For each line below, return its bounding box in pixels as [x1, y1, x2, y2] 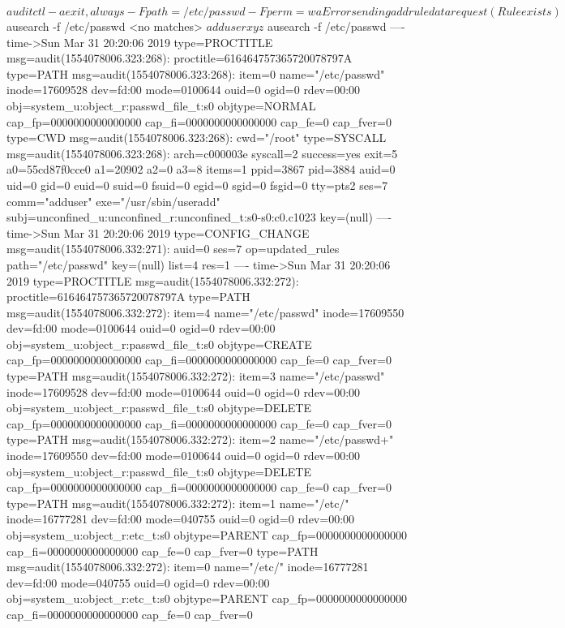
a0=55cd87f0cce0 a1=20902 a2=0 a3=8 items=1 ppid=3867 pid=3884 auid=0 [6, 161, 396, 178]
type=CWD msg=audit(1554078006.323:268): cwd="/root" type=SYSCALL [6, 129, 387, 146]
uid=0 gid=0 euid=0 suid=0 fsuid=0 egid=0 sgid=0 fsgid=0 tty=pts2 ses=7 [6, 176, 388, 193]
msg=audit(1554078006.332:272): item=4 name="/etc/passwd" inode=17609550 [6, 303, 404, 320]
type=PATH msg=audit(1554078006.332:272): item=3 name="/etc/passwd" [6, 368, 385, 385]
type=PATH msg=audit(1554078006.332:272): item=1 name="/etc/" [6, 494, 349, 511]
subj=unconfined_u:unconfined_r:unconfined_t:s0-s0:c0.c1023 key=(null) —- [6, 209, 392, 226]
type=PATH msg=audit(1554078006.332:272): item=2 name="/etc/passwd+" [6, 431, 394, 448]
